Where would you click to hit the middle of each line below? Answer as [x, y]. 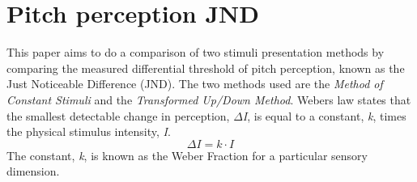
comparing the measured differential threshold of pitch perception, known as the [206, 68]
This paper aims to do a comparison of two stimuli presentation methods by [196, 52]
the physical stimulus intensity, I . [89, 131]
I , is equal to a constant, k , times [324, 115]
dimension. [33, 171]
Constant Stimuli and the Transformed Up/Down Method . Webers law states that [209, 99]
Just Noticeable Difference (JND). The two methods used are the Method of [195, 84]
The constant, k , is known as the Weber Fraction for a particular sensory [187, 155]
